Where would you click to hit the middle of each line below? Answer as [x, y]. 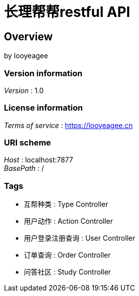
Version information [43, 73]
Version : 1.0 [24, 90]
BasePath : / [24, 168]
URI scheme [28, 143]
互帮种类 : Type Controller [66, 204]
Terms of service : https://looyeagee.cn [69, 125]
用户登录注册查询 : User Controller [80, 238]
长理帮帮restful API [67, 12]
